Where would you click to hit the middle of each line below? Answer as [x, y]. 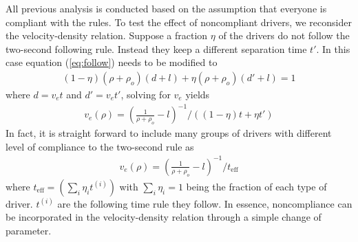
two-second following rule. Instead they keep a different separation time [156, 48]
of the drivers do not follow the [284, 35]
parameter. [29, 231]
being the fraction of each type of [256, 186]
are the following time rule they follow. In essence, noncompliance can [205, 203]
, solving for [146, 94]
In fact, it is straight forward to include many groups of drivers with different [169, 133]
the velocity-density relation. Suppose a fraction [107, 35]
